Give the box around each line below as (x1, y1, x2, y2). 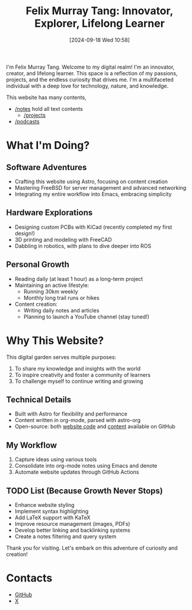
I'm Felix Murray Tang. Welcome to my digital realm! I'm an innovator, (6, 63, 175, 71)
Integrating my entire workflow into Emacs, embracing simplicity (14, 190, 172, 197)
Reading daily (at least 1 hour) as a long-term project (14, 275, 143, 282)
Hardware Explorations (6, 207, 93, 218)
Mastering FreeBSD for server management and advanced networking (14, 184, 187, 191)
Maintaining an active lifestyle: (14, 282, 89, 289)
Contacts (6, 571, 53, 585)
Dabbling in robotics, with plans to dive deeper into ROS (14, 242, 152, 250)
